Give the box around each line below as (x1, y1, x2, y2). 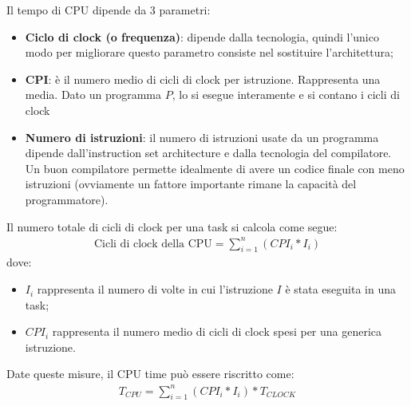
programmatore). (25, 191, 109, 207)
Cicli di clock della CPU (93, 238, 212, 250)
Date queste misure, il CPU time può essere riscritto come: (6, 365, 294, 382)
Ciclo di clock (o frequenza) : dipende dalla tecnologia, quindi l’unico (25, 28, 379, 45)
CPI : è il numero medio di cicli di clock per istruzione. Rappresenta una (25, 70, 381, 87)
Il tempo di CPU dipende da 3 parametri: (6, 2, 211, 18)
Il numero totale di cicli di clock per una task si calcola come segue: (6, 218, 338, 235)
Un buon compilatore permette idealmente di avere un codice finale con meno (25, 160, 405, 176)
